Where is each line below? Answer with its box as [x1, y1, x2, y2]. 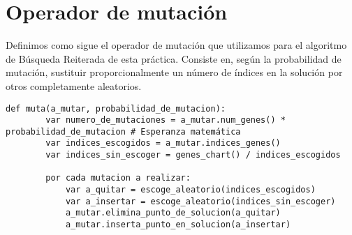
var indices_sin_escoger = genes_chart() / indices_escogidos [45, 150, 341, 160]
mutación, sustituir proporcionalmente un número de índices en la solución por [6, 65, 343, 79]
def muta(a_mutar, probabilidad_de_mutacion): [6, 103, 226, 114]
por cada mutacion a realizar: [45, 173, 191, 183]
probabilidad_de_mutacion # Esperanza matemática [6, 126, 241, 137]
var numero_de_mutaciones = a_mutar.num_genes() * [45, 115, 286, 126]
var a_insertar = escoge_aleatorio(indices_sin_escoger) [65, 196, 336, 206]
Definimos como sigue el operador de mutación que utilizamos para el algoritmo [6, 38, 347, 52]
